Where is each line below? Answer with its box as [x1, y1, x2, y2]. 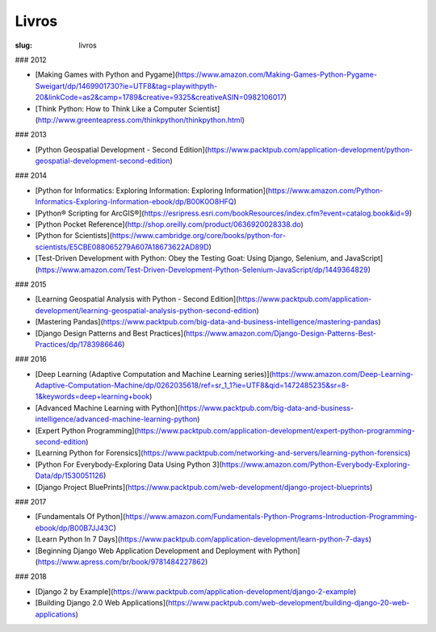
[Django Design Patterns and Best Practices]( [35, 328, 187, 338]
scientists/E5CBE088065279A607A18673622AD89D [35, 242, 209, 252]
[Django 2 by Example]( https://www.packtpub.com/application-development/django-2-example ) [35, 586, 357, 596]
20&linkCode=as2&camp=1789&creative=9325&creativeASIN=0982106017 [35, 93, 284, 103]
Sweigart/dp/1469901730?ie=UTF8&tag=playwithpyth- [35, 81, 218, 90]
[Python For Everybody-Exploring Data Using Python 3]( [35, 459, 222, 469]
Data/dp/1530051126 [35, 471, 104, 480]
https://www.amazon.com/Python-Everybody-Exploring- [221, 459, 411, 469]
